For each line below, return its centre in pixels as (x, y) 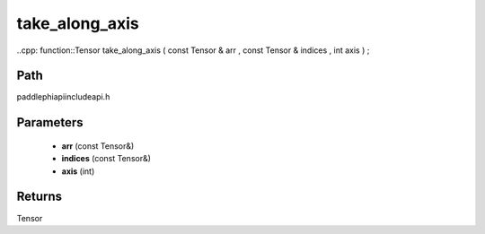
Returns (40, 197)
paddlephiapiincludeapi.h (63, 97)
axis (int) (78, 171)
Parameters (50, 122)
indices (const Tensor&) (106, 159)
